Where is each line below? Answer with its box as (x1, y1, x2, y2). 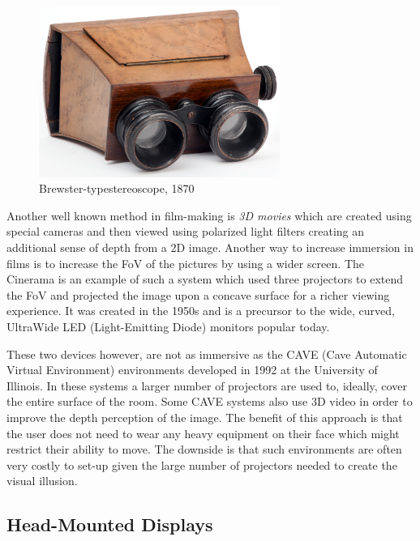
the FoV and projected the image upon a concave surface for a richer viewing (6, 286, 390, 303)
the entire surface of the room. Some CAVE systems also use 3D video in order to (6, 393, 413, 410)
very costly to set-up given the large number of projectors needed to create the (6, 456, 397, 473)
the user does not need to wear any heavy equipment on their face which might (6, 424, 400, 441)
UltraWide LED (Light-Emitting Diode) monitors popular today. (6, 318, 330, 335)
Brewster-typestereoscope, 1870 (39, 180, 195, 197)
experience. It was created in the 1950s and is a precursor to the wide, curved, (6, 302, 395, 319)
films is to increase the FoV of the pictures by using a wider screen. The (6, 254, 364, 271)
